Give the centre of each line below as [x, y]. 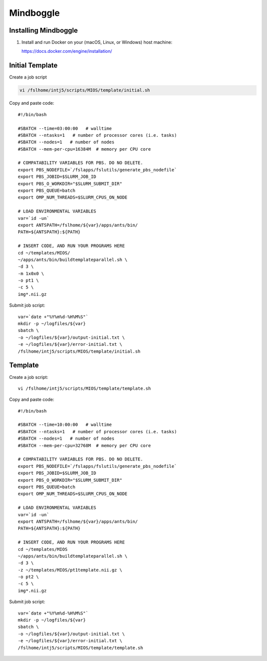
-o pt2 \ [28, 577]
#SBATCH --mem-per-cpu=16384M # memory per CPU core [84, 149]
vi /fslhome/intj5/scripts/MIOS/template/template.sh [84, 388]
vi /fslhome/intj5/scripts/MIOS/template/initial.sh [85, 90]
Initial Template [33, 65]
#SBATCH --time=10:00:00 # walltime [65, 425]
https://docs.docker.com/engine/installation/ [67, 51]
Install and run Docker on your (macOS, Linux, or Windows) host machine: [97, 42]
